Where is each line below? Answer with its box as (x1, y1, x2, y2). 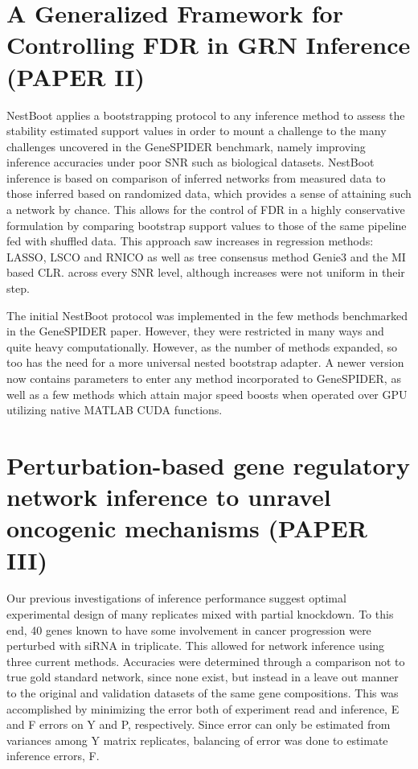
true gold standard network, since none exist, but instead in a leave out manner (6, 668, 399, 685)
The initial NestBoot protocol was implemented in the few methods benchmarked (6, 306, 408, 323)
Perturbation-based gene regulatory (6, 448, 410, 481)
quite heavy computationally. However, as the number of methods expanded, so (6, 338, 398, 355)
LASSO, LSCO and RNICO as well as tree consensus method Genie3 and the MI (6, 248, 406, 265)
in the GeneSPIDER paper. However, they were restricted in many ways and (6, 323, 384, 339)
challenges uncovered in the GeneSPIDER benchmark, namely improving (6, 138, 366, 154)
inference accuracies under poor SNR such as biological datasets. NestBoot (6, 154, 375, 171)
